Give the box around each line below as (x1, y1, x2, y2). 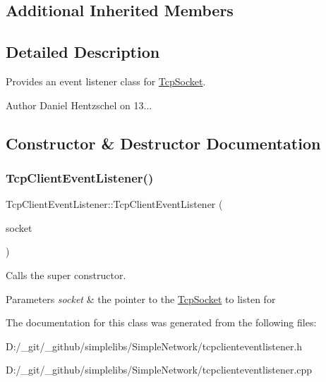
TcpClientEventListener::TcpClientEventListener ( (6, 197, 223, 211)
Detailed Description (6, 41, 160, 63)
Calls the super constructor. (6, 267, 126, 282)
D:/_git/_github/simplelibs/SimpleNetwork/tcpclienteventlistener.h (6, 338, 303, 353)
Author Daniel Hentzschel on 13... (6, 97, 152, 112)
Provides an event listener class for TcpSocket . (6, 73, 206, 88)
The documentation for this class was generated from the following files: (6, 315, 317, 330)
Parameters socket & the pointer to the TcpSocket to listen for (6, 291, 276, 306)
